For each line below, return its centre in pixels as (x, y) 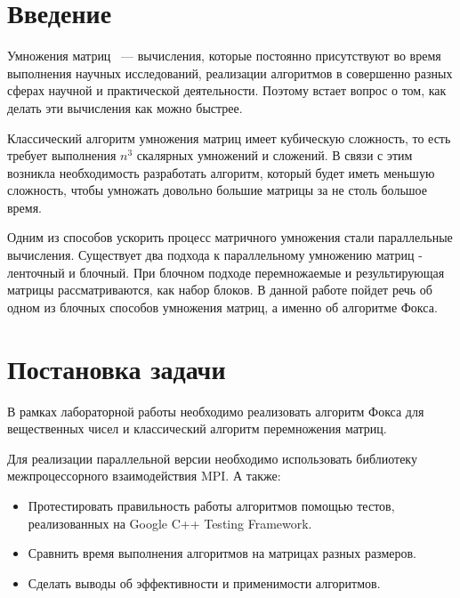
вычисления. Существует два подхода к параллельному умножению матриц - (215, 255)
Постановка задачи (117, 368)
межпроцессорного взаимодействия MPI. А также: (144, 476)
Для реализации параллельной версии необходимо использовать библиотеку (212, 458)
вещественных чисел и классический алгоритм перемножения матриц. (197, 428)
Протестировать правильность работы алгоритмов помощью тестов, (211, 505)
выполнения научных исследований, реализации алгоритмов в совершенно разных (230, 73)
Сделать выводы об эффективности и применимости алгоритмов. (204, 582)
